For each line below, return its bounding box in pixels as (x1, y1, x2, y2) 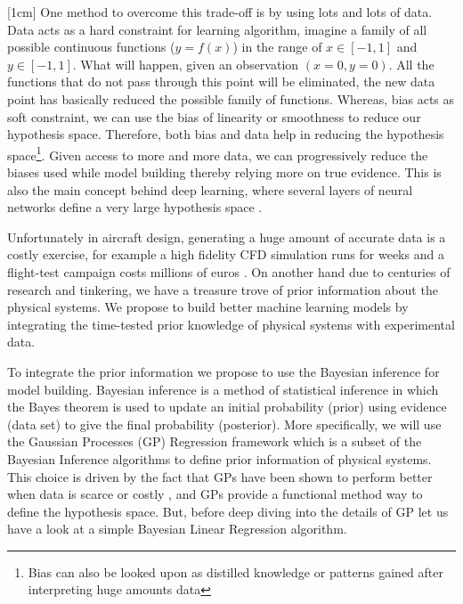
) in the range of (232, 37, 322, 56)
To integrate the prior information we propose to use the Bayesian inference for (7, 362, 440, 380)
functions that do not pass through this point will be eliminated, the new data (7, 72, 435, 91)
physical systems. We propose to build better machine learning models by (7, 298, 409, 316)
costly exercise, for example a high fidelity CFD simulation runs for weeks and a (7, 245, 444, 264)
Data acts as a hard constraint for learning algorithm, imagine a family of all (7, 20, 427, 38)
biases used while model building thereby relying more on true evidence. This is (7, 163, 442, 181)
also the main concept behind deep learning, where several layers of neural (7, 180, 413, 199)
